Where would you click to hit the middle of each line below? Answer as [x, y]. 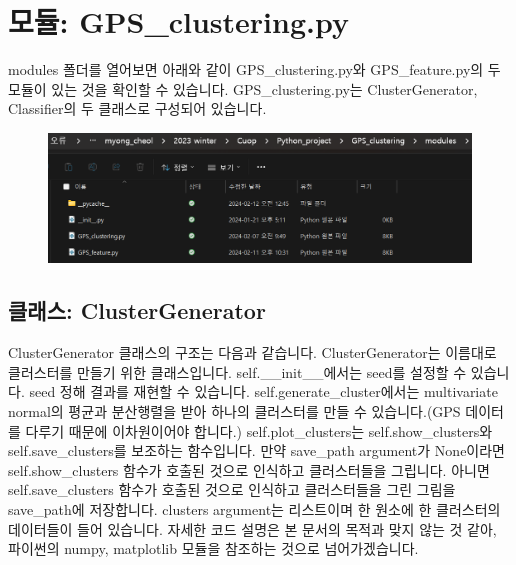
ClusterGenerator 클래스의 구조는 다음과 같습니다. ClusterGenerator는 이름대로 [252, 352]
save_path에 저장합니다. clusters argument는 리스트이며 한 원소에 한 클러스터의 [254, 509]
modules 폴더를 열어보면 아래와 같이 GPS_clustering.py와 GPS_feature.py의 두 [254, 69]
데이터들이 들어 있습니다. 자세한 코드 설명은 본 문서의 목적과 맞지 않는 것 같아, [252, 528]
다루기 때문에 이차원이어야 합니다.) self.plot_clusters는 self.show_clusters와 [259, 430]
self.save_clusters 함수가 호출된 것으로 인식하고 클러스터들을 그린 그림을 [232, 489]
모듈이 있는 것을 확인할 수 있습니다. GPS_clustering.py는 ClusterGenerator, [243, 88]
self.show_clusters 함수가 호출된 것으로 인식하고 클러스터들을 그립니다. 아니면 [249, 469]
